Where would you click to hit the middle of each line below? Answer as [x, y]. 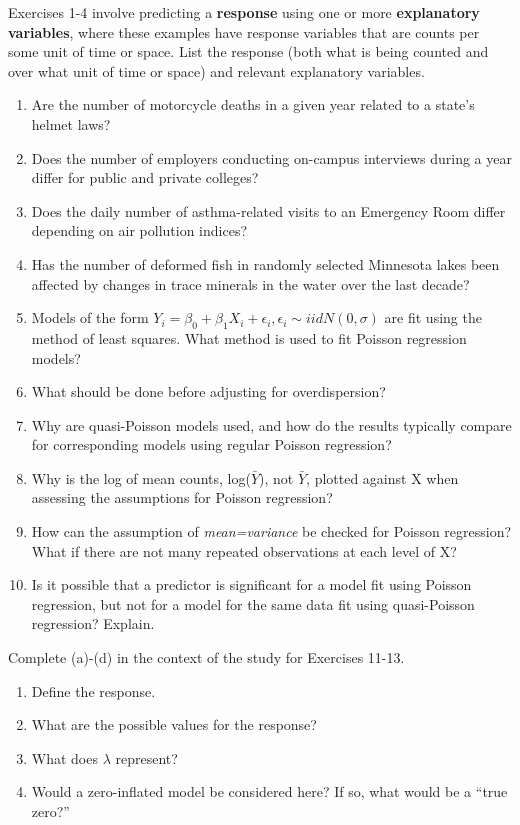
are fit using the [433, 317]
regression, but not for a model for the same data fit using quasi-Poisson [253, 603]
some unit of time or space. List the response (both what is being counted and [248, 51]
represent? [146, 757]
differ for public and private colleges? [145, 177]
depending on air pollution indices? [139, 230]
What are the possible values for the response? [174, 724]
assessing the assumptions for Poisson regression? [182, 497]
